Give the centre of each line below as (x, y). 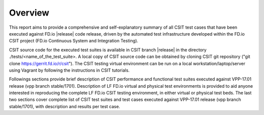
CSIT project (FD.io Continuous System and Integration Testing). (74, 41)
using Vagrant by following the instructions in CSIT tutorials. (69, 70)
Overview (29, 13)
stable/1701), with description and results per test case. (65, 106)
